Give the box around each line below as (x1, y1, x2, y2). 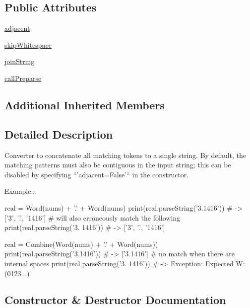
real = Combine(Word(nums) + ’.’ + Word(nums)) (4, 238, 158, 249)
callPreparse (4, 73, 42, 83)
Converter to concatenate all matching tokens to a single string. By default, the (4, 150, 247, 160)
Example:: (4, 186, 35, 196)
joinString (4, 56, 35, 67)
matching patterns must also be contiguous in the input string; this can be (4, 159, 231, 170)
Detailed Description (4, 126, 113, 142)
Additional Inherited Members (4, 97, 165, 112)
